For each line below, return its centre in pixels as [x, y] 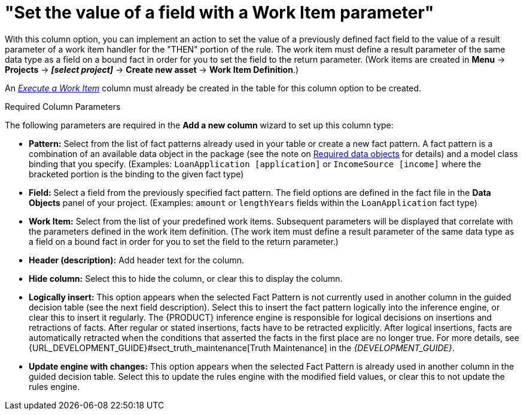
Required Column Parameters [63, 106]
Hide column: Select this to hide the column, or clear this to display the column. [186, 278]
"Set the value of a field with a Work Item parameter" [220, 13]
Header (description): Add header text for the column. [136, 260]
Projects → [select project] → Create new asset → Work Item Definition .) [152, 69]
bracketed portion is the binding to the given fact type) [136, 174]
